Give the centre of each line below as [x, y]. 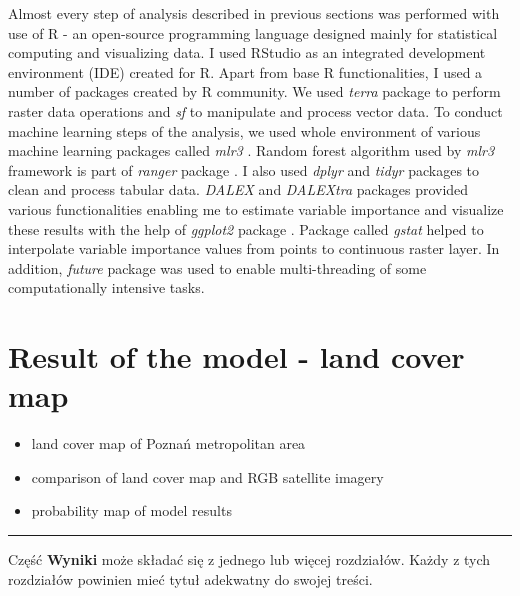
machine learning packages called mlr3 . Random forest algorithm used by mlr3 [251, 150]
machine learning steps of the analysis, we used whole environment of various [244, 130]
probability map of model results [131, 510]
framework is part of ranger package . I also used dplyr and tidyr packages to [244, 169]
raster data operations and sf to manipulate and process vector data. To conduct [255, 110]
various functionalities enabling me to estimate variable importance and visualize [256, 208]
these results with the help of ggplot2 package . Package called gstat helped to [246, 228]
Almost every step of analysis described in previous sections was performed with [254, 13]
